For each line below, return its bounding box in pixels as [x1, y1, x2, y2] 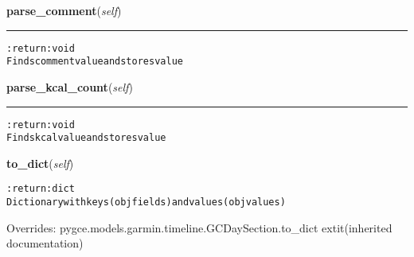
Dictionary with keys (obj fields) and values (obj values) [6, 197, 286, 208]
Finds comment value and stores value [6, 56, 183, 68]
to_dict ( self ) [6, 154, 74, 171]
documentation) [6, 235, 84, 251]
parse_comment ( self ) [6, 2, 122, 18]
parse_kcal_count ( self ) [6, 78, 133, 95]
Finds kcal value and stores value [6, 132, 166, 144]
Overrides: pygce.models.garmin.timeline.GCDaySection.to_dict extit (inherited [6, 219, 393, 236]
